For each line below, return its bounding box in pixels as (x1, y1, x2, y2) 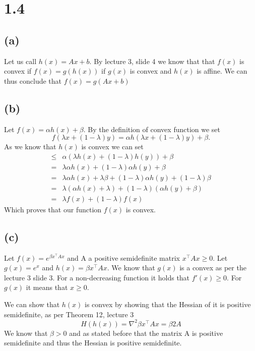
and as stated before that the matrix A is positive (69, 327, 223, 338)
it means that (26, 282, 68, 292)
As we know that (4, 141, 56, 152)
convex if (4, 66, 32, 76)
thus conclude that (4, 75, 62, 86)
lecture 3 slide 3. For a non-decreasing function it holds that (4, 272, 190, 282)
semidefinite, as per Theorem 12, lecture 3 (4, 309, 134, 319)
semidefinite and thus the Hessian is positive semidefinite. (4, 337, 182, 348)
